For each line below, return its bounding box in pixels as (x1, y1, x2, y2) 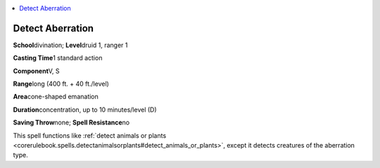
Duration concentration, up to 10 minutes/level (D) (13, 105, 158, 114)
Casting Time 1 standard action (13, 53, 103, 63)
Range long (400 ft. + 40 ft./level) (13, 79, 109, 88)
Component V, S (13, 67, 60, 75)
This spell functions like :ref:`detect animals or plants (13, 131, 167, 140)
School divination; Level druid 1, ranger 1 (13, 41, 128, 49)
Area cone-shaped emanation (13, 92, 99, 101)
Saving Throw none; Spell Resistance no (13, 118, 130, 127)
